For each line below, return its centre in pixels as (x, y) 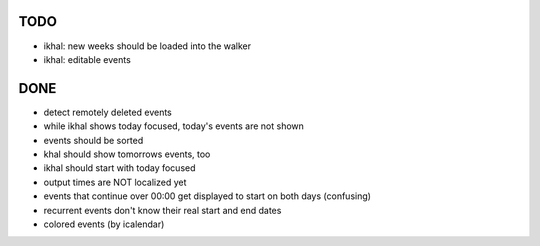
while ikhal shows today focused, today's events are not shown (174, 126)
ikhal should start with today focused (119, 168)
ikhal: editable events (87, 59)
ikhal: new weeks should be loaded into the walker (147, 46)
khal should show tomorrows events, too (127, 154)
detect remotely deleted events (107, 112)
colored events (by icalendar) (104, 224)
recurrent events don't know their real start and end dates (162, 210)
